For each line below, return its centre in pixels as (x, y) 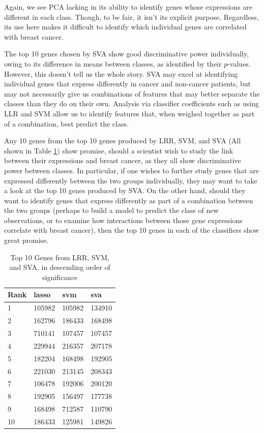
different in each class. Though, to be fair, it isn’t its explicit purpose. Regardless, (131, 17)
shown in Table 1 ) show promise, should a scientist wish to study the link (119, 150)
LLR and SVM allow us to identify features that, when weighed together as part (129, 113)
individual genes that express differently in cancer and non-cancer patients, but (128, 84)
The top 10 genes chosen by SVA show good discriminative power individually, (127, 54)
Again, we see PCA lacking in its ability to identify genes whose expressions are (128, 7)
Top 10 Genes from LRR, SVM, (60, 257)
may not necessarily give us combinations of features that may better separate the (132, 93)
